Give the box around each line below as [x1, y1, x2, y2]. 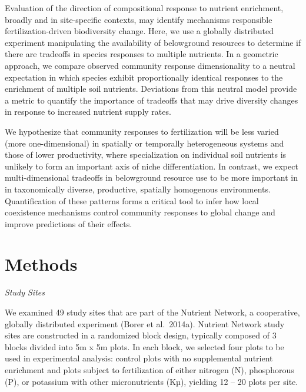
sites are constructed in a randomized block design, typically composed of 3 [5, 329, 277, 341]
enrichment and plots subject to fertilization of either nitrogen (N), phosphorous [5, 363, 294, 376]
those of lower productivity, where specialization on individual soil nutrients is [5, 148, 287, 161]
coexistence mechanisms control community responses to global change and [5, 206, 275, 218]
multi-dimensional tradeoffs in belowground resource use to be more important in [5, 171, 298, 184]
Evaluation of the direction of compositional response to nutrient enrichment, [5, 2, 284, 14]
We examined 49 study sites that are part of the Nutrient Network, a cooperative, [5, 306, 300, 318]
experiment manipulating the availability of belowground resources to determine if [5, 36, 301, 48]
